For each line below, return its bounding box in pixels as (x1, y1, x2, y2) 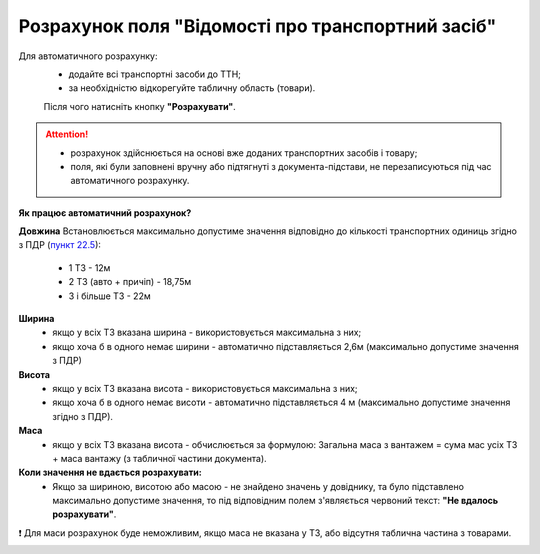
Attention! (45, 128, 89, 140)
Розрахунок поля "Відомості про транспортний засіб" (18, 15, 497, 37)
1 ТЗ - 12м (68, 261, 111, 274)
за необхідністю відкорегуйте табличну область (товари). (68, 82, 316, 94)
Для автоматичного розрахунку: (18, 50, 158, 62)
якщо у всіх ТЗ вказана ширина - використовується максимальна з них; (52, 326, 362, 339)
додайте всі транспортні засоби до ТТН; (68, 68, 242, 80)
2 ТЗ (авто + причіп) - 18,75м (68, 276, 192, 288)
